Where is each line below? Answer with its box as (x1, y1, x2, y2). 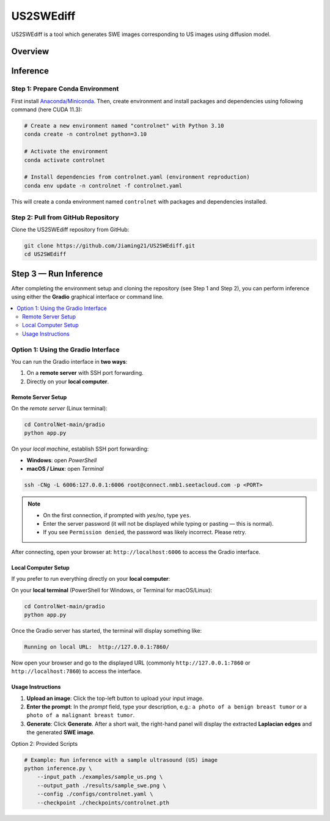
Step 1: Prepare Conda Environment (11, 84, 119, 93)
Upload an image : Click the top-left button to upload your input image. (26, 694, 204, 702)
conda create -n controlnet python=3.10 (24, 131, 147, 138)
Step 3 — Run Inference (11, 268, 103, 279)
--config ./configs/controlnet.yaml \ (37, 790, 153, 798)
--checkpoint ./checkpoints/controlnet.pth (37, 799, 169, 806)
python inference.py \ (24, 765, 92, 771)
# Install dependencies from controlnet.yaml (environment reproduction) (24, 174, 250, 180)
